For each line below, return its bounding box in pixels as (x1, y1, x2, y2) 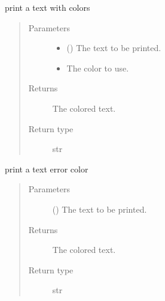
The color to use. (66, 61, 129, 74)
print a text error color (5, 162, 88, 175)
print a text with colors (5, 1, 90, 13)
